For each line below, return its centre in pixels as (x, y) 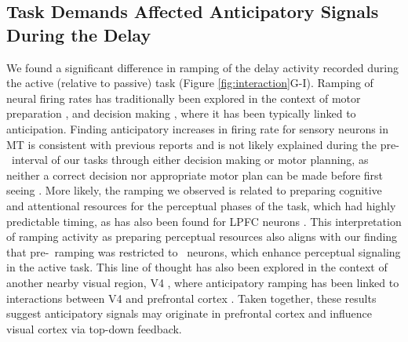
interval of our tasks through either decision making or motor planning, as (190, 160)
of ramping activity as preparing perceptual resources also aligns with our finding (202, 236)
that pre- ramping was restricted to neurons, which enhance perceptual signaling (204, 251)
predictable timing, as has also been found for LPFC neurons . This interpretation (204, 221)
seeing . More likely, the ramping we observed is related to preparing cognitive (194, 190)
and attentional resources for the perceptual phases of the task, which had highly (201, 205)
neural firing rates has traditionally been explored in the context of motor (184, 98)
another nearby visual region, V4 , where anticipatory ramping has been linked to (203, 282)
